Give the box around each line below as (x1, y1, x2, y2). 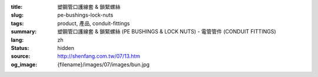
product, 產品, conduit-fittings (57, 19, 130, 26)
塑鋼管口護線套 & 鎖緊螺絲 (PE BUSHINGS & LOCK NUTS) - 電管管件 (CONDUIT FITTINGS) (57, 28, 276, 35)
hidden (57, 44, 75, 51)
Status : (11, 44, 29, 51)
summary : (11, 28, 37, 35)
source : (11, 53, 31, 60)
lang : (11, 36, 24, 43)
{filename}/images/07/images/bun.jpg (57, 61, 150, 68)
